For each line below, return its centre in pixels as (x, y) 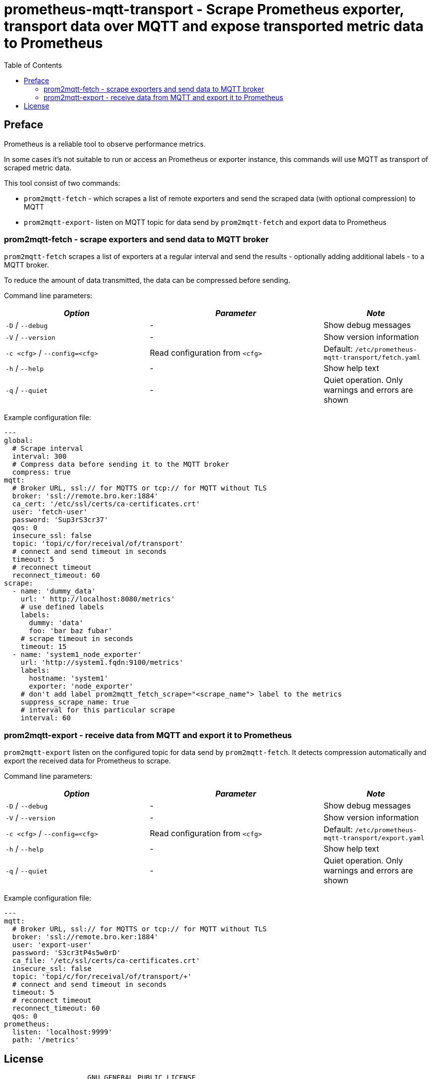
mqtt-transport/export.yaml (374, 838)
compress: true (41, 472)
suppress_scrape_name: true (75, 702)
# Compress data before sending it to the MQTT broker (121, 464)
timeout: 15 (44, 647)
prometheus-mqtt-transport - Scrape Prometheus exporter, (204, 9)
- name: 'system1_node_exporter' (77, 655)
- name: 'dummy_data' (54, 591)
